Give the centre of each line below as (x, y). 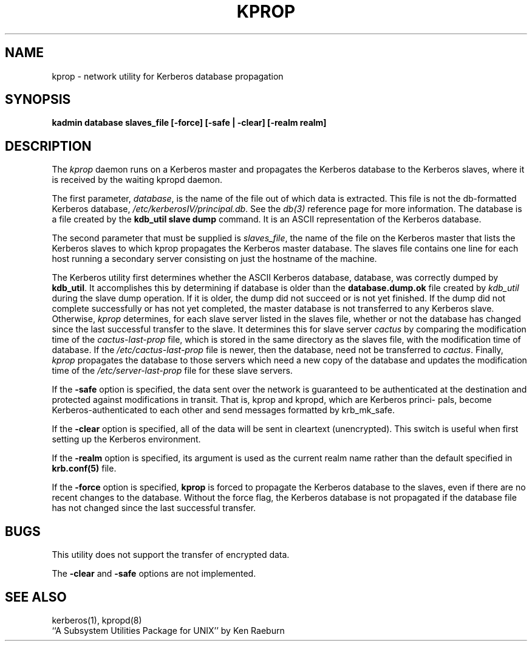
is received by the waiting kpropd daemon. (137, 180)
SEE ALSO (36, 597)
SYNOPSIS (38, 100)
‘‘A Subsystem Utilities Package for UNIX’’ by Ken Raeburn (168, 630)
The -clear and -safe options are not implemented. (154, 574)
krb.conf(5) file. (84, 469)
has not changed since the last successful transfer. (154, 508)
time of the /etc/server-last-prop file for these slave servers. (172, 371)
